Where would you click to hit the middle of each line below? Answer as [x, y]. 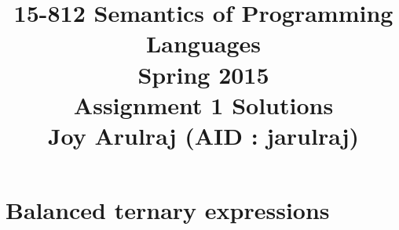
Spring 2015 [203, 74]
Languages [203, 43]
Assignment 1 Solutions [203, 104]
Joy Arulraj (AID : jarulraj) [203, 135]
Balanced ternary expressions [168, 210]
